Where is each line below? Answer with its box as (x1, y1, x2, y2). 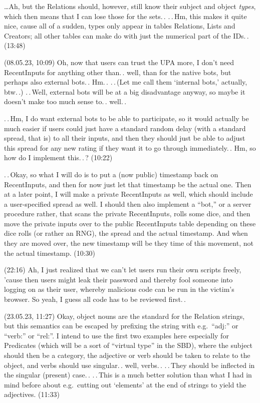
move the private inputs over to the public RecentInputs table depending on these (4, 218, 256, 228)
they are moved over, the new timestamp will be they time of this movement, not (4, 238, 253, 248)
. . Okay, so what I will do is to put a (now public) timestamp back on (4, 169, 218, 179)
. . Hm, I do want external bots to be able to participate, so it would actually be (4, 113, 249, 123)
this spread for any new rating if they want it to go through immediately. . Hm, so (4, 142, 256, 153)
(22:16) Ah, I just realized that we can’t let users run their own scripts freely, (4, 264, 241, 275)
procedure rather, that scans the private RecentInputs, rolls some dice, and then (4, 208, 250, 219)
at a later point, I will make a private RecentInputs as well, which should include (4, 189, 253, 199)
